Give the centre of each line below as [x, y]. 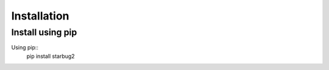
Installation [40, 16]
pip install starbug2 [51, 56]
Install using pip [44, 32]
